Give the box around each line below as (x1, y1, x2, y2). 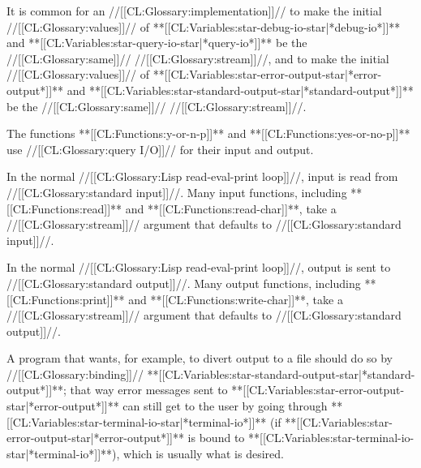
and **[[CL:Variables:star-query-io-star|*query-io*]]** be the (6, 34, 307, 51)
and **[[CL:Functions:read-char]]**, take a (125, 200, 337, 217)
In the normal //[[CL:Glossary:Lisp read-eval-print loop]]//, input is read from (6, 168, 398, 185)
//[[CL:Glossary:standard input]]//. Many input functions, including (6, 183, 347, 200)
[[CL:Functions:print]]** (6, 290, 125, 307)
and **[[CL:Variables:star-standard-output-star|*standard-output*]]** (67, 81, 414, 98)
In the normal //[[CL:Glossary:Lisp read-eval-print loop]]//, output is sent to (6, 259, 391, 276)
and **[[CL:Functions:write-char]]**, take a (128, 290, 343, 307)
